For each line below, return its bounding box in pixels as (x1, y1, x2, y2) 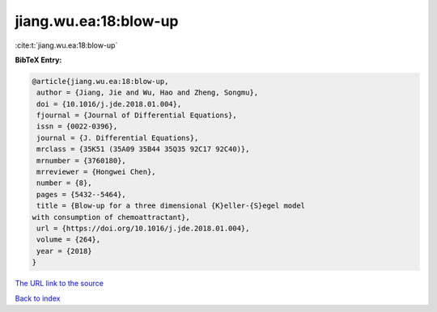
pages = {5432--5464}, (36, 190, 127, 199)
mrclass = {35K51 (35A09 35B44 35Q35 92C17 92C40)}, (36, 145, 250, 154)
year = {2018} (36, 247, 92, 255)
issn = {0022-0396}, (36, 122, 118, 131)
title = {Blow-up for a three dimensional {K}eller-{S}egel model (36, 201, 306, 210)
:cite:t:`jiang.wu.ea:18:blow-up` (15, 40, 118, 50)
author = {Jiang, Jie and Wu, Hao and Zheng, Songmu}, (36, 88, 259, 97)
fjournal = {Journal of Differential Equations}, (36, 111, 238, 120)
